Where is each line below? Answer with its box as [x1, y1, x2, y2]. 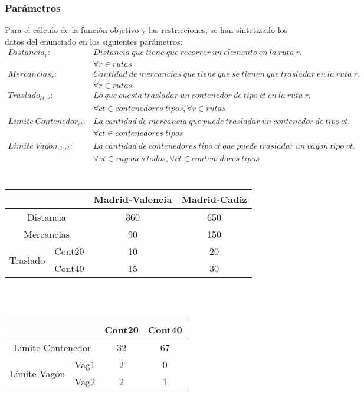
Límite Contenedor [13, 341, 91, 355]
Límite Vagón [9, 366, 65, 380]
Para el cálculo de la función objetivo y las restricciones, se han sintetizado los [5, 24, 288, 36]
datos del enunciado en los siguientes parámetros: [5, 35, 183, 47]
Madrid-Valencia [93, 192, 172, 207]
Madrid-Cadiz [181, 192, 247, 207]
